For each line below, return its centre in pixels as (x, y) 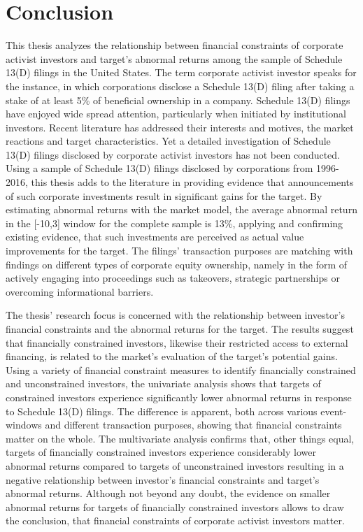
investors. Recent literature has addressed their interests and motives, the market (180, 127)
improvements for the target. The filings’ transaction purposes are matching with (179, 251)
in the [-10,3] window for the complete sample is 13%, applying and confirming (175, 223)
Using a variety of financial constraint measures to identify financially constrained (181, 369)
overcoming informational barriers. (80, 291)
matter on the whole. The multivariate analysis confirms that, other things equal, (180, 438)
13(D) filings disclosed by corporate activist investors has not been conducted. (173, 154)
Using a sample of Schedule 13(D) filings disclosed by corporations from (159, 168)
